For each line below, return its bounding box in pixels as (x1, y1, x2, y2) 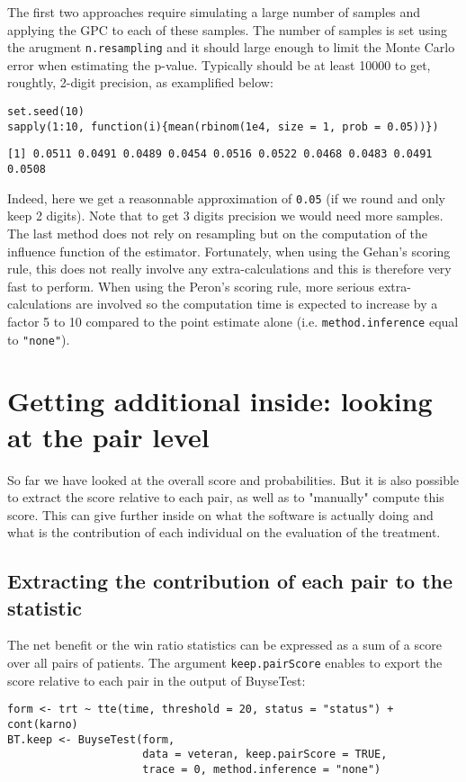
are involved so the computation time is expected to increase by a (76, 294, 438, 313)
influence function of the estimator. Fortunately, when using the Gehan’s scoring (7, 241, 451, 260)
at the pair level (7, 418, 210, 454)
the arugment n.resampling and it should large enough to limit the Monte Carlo (7, 38, 455, 57)
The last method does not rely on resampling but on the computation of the (7, 223, 427, 242)
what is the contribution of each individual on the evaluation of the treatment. (7, 523, 441, 542)
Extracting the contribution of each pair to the (7, 567, 453, 595)
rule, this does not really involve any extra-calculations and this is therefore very (7, 259, 452, 278)
